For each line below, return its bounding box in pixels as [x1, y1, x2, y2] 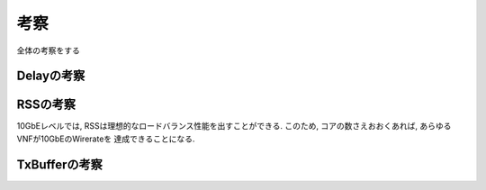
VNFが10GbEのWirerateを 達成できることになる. [16, 133, 195, 144]
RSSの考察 [16, 97, 76, 113]
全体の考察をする [16, 45, 80, 56]
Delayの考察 [16, 68, 85, 84]
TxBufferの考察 [16, 157, 103, 172]
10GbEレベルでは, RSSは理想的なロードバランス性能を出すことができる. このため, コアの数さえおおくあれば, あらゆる [16, 121, 452, 131]
